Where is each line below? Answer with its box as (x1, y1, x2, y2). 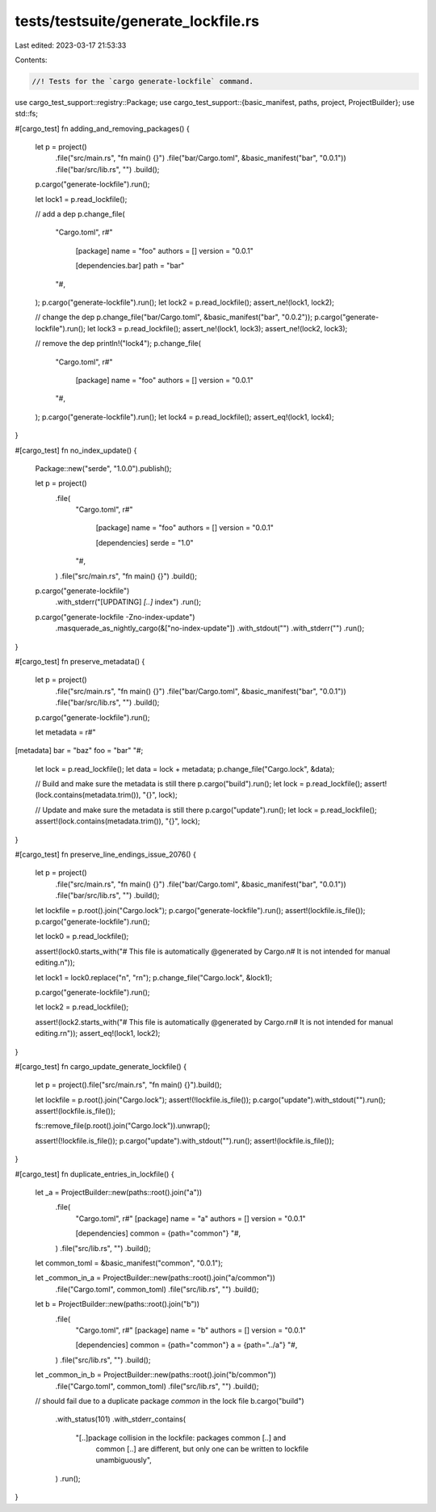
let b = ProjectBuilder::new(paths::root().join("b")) (35, 1299, 200, 1309)
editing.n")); (35, 958, 76, 967)
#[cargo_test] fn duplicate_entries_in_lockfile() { (15, 1169, 174, 1179)
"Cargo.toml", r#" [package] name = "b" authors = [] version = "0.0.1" (75, 1325, 307, 1335)
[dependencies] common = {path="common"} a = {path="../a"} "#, (75, 1340, 298, 1350)
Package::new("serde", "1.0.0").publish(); (35, 463, 172, 473)
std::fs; (15, 109, 38, 119)
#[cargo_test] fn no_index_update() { (15, 445, 137, 455)
